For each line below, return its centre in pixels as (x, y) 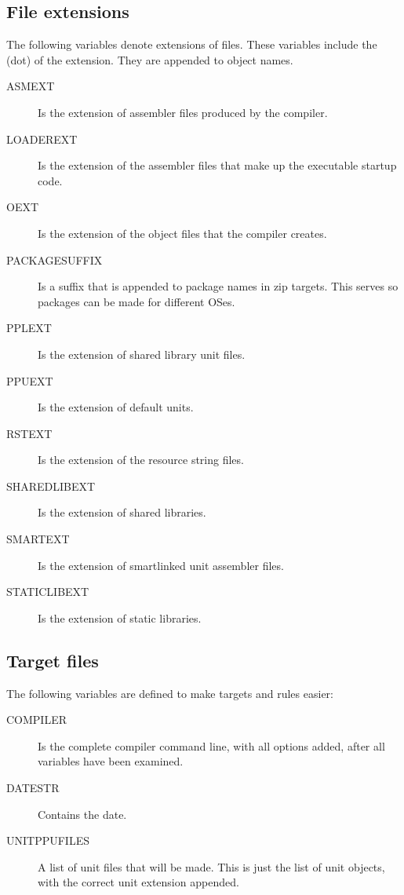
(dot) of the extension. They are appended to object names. (150, 59)
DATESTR (33, 788)
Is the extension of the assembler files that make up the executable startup (217, 165)
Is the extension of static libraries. (120, 617)
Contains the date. (82, 814)
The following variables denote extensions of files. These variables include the (192, 44)
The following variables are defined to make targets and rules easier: (170, 693)
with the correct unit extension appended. (138, 882)
